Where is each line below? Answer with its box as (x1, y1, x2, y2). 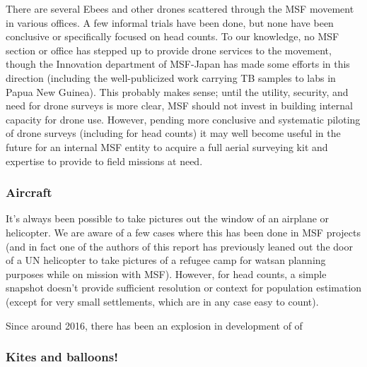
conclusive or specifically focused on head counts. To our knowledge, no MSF (6, 29, 339, 44)
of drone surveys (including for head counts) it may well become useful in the (6, 126, 341, 140)
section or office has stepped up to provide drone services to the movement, (6, 42, 332, 57)
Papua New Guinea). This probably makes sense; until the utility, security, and (6, 84, 349, 99)
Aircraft (6, 183, 52, 201)
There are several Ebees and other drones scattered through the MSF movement (6, 1, 354, 16)
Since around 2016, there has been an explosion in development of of (6, 318, 303, 332)
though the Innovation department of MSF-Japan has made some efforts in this (6, 56, 350, 71)
